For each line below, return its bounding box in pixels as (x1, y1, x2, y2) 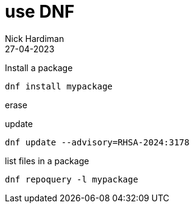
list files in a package (5, 155, 89, 166)
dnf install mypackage (5, 81, 113, 91)
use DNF (5, 1, 75, 22)
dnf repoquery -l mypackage (5, 174, 139, 184)
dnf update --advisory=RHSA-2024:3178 (5, 137, 190, 147)
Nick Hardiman (5, 33, 64, 44)
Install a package (5, 62, 73, 73)
